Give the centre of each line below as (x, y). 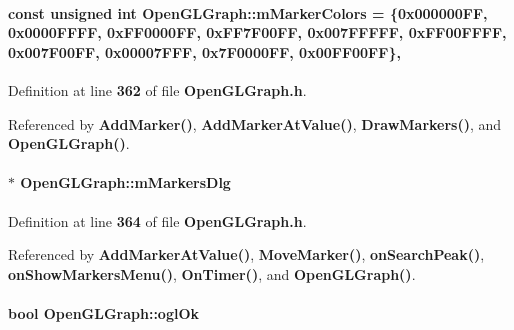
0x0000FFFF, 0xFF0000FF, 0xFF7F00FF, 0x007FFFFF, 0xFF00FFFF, (257, 32)
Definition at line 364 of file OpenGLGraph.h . (157, 220)
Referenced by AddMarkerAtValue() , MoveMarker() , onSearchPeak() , (246, 254)
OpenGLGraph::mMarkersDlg (125, 182)
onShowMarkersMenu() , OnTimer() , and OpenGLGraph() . (212, 273)
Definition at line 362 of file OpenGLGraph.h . (157, 89)
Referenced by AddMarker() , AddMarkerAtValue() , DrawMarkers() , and (255, 123)
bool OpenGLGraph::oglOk (104, 312)
